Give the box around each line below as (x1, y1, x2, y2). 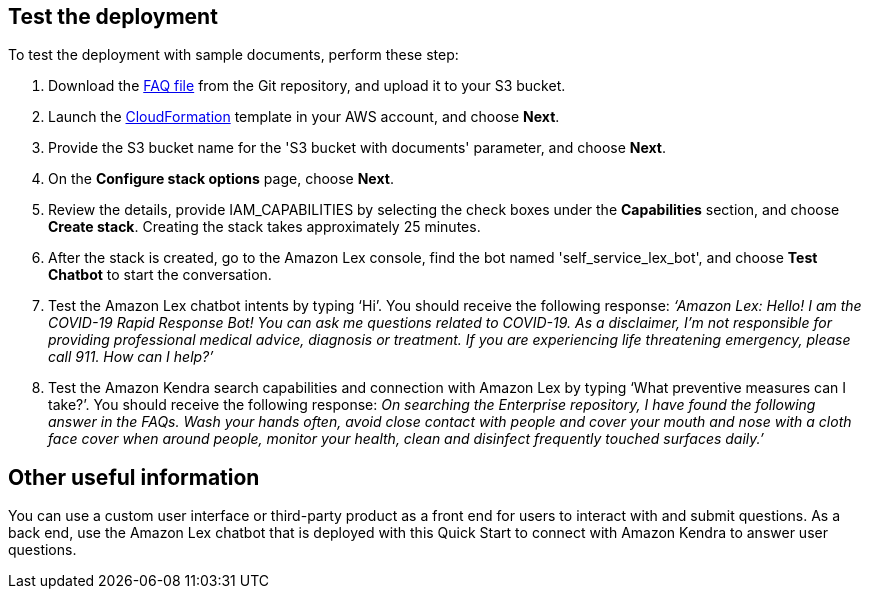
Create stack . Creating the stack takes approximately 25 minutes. (48, 218, 481, 236)
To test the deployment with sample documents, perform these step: (8, 46, 459, 64)
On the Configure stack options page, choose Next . (48, 170, 394, 188)
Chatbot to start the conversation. (48, 266, 272, 284)
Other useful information (8, 464, 260, 490)
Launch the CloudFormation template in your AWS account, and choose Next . (48, 108, 560, 126)
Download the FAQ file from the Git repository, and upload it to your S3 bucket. (48, 77, 566, 95)
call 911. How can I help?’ (48, 348, 214, 366)
